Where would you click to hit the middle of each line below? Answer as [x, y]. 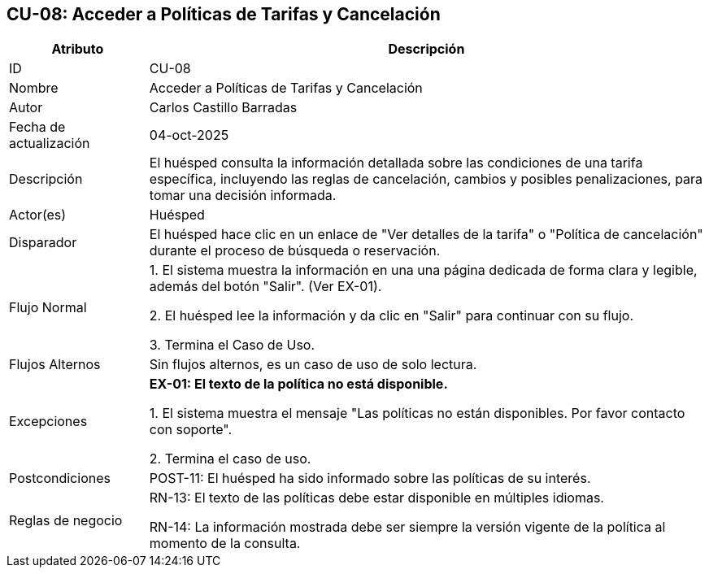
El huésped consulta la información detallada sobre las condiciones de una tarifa [396, 163]
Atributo [78, 49]
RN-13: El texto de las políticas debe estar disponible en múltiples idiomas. [376, 498]
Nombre [34, 88]
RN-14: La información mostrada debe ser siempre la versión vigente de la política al [407, 527]
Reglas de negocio [66, 521]
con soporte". [191, 430]
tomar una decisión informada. [243, 196]
